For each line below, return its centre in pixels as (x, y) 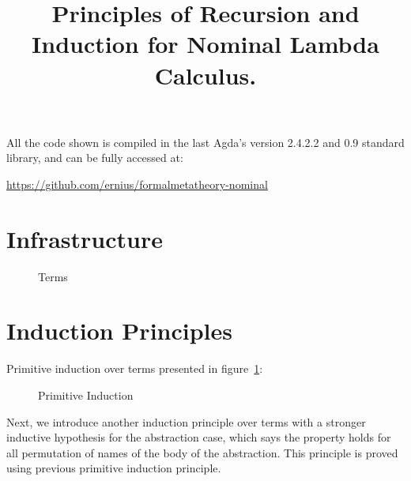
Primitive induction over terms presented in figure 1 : (135, 368)
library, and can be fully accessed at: (95, 158)
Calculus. (205, 75)
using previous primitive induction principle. (114, 468)
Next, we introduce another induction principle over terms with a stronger (186, 421)
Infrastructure (85, 238)
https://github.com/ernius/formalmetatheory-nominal (137, 184)
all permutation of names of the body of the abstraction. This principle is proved (202, 452)
